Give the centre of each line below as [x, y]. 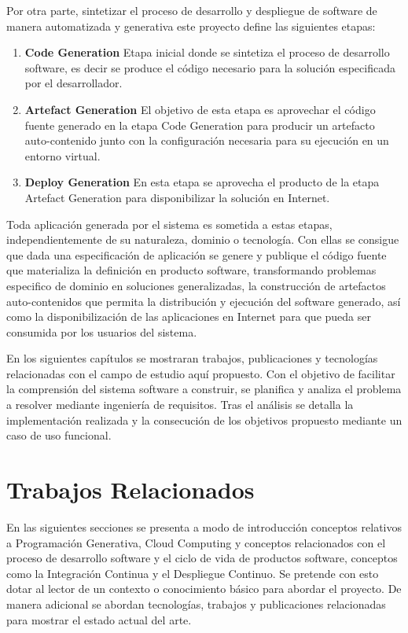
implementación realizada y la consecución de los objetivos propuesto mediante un [204, 420]
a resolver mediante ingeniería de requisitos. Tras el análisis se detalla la [180, 405]
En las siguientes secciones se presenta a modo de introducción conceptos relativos [204, 526]
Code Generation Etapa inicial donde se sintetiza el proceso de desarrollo [207, 52]
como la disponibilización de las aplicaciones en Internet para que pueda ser [189, 316]
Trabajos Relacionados [130, 489]
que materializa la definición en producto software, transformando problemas [191, 270]
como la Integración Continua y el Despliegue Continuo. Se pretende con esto [193, 573]
